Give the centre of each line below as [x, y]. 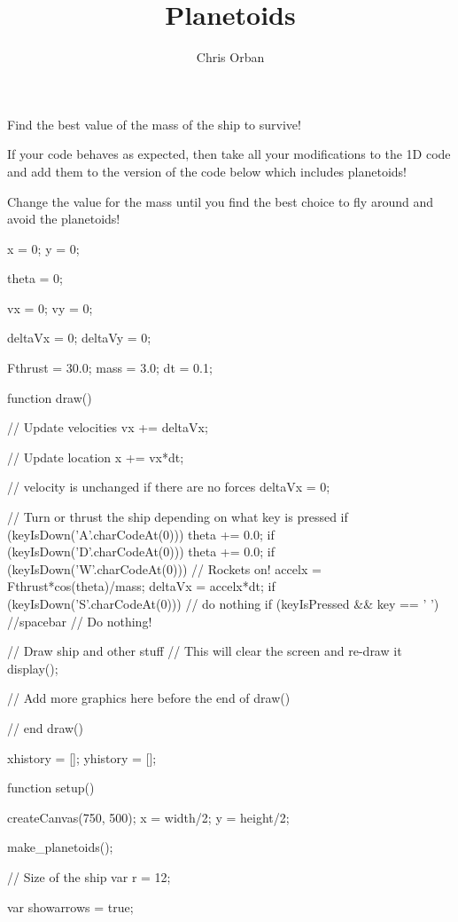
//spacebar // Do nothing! [80, 621]
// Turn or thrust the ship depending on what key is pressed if [178, 517]
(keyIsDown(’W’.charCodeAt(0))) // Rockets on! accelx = [164, 568]
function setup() [51, 788]
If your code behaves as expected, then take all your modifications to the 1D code [229, 154]
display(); [33, 668]
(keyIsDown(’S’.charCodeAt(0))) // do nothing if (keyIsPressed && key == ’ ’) [223, 603]
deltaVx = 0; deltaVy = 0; [79, 338]
